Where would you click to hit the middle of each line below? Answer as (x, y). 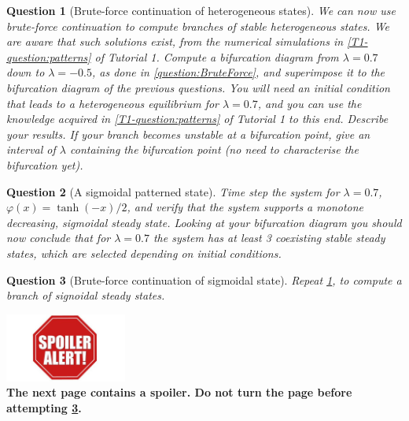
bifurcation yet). (45, 164)
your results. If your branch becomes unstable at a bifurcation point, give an (188, 134)
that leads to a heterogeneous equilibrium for (113, 103)
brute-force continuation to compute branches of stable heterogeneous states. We (198, 26)
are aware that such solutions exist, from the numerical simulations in (175, 41)
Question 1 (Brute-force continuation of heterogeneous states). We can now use (201, 10)
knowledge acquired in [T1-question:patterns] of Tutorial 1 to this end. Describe (197, 119)
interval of (31, 149)
